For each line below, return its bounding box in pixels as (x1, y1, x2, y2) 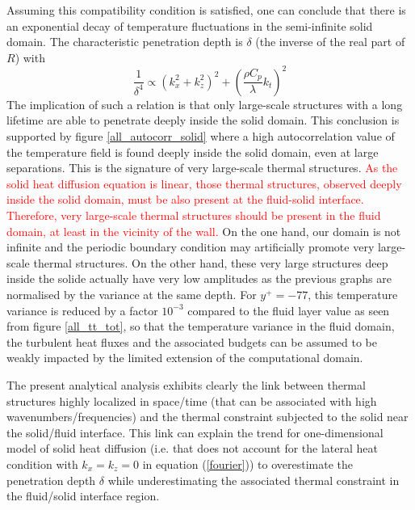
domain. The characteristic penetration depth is (6, 33, 243, 50)
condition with (6, 455, 78, 472)
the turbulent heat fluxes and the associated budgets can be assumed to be (6, 333, 377, 350)
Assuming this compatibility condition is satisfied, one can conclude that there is (6, 2, 406, 18)
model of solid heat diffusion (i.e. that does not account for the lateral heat (6, 440, 378, 457)
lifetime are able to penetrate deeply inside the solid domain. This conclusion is (6, 112, 400, 129)
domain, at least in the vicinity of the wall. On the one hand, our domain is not (6, 222, 401, 239)
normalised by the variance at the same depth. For (6, 286, 257, 302)
